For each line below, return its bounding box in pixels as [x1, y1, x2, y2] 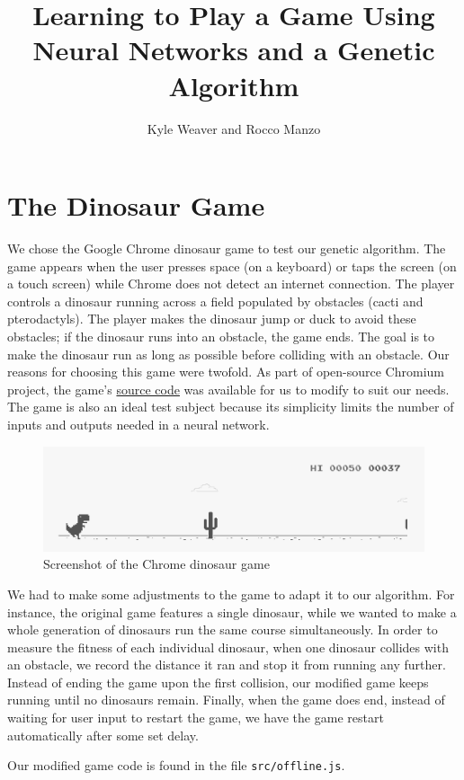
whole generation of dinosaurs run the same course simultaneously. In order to [7, 620, 438, 639]
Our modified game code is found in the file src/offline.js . [7, 756, 345, 775]
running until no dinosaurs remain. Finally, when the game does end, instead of [7, 690, 445, 709]
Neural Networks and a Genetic [32, 31, 435, 68]
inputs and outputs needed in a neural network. [7, 414, 270, 433]
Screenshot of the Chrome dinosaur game [43, 554, 270, 573]
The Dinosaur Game [7, 187, 265, 224]
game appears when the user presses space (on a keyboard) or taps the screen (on [7, 256, 457, 275]
